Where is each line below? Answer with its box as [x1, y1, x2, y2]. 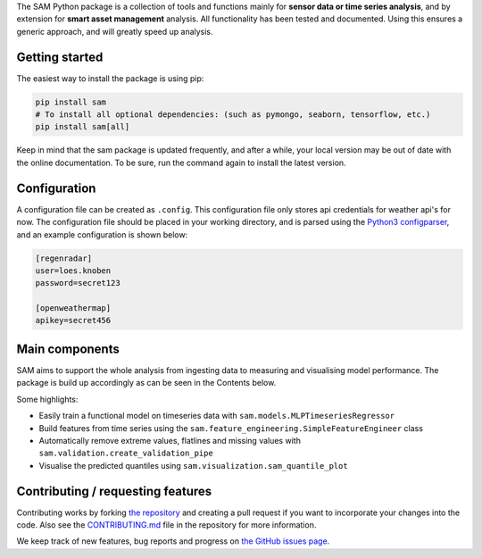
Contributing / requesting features [16, 483, 212, 499]
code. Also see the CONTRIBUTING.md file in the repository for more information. [16, 519, 317, 530]
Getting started [16, 49, 104, 64]
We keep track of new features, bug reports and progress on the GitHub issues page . [16, 536, 330, 546]
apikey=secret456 [35, 315, 112, 326]
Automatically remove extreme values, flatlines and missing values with [38, 435, 301, 446]
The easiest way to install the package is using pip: [16, 72, 204, 84]
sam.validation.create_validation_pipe [38, 448, 213, 459]
